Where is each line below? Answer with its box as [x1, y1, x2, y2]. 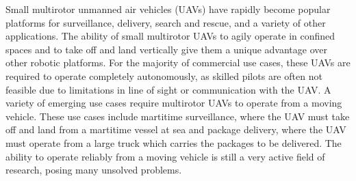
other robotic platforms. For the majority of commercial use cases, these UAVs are [5, 55, 351, 70]
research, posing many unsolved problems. [5, 163, 182, 177]
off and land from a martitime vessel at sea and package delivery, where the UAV [5, 122, 346, 137]
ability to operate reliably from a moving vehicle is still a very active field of [5, 149, 325, 163]
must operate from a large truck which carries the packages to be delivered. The [5, 135, 342, 150]
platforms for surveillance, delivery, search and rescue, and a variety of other [5, 15, 326, 29]
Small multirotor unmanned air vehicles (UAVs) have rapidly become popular [5, 2, 331, 16]
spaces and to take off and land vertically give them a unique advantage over [5, 42, 327, 56]
